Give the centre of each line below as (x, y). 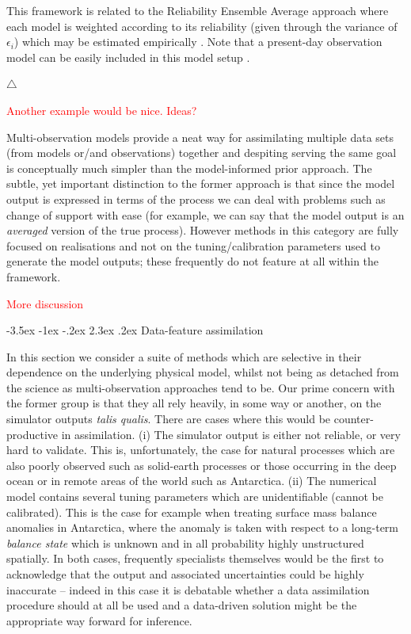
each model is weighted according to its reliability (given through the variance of (202, 26)
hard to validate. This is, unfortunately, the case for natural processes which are (201, 450)
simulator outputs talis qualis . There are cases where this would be (169, 419)
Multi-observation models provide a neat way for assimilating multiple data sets (200, 137)
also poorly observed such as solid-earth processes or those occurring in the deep (202, 465)
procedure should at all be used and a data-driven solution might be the (182, 605)
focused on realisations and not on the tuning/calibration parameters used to (193, 245)
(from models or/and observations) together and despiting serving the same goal (202, 153)
